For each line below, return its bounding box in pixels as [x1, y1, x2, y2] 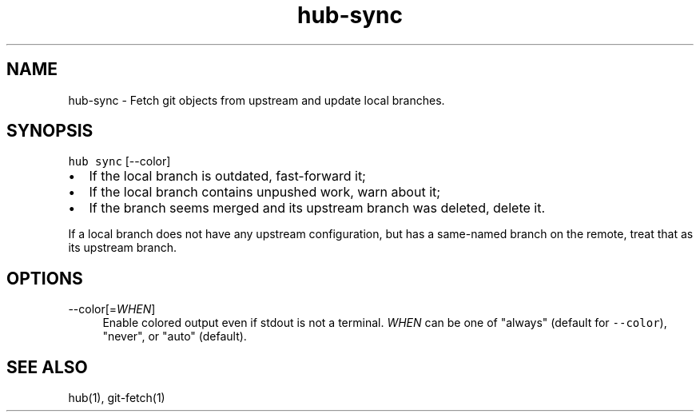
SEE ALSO [6, 356, 88, 377]
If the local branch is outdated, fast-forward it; [89, 168, 366, 185]
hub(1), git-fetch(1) [68, 391, 165, 405]
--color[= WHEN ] [68, 302, 156, 316]
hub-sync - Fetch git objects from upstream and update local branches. [68, 93, 445, 107]
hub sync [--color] [68, 154, 171, 169]
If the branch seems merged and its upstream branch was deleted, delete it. [89, 200, 546, 217]
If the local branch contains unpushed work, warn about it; [89, 184, 441, 201]
